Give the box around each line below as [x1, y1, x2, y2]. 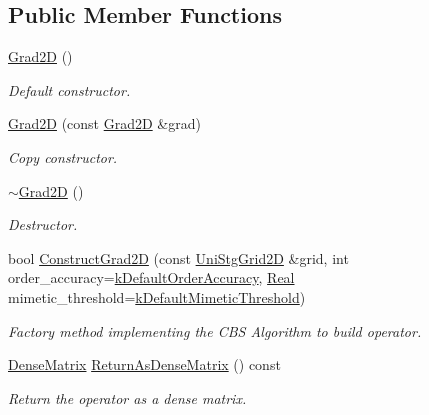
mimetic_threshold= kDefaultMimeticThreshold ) [8, 286, 306, 307]
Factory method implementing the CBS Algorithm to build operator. [8, 320, 422, 341]
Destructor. [8, 214, 78, 235]
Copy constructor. [8, 146, 118, 167]
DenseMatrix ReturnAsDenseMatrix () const [8, 354, 281, 375]
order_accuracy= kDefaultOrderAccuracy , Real [8, 267, 295, 288]
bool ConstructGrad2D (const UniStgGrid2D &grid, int [8, 247, 349, 268]
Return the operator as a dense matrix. [8, 387, 247, 408]
